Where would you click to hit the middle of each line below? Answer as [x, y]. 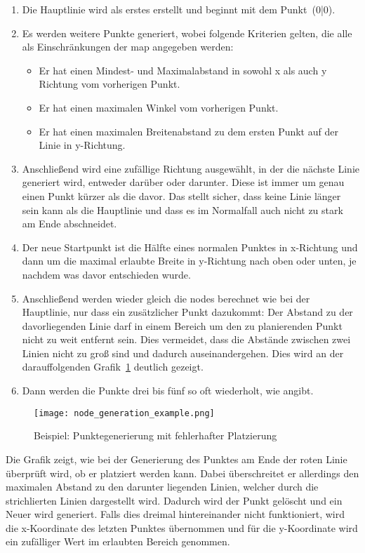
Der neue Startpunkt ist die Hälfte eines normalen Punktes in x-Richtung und [190, 247]
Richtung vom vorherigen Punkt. [109, 84]
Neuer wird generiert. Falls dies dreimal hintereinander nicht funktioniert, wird [175, 514]
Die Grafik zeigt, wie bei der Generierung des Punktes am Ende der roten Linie [177, 459]
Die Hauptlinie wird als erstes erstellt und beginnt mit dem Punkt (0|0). [179, 9]
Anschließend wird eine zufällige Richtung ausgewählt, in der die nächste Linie [191, 168]
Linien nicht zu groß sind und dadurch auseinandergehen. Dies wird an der [183, 353]
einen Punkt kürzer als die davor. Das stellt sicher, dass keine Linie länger [181, 195]
